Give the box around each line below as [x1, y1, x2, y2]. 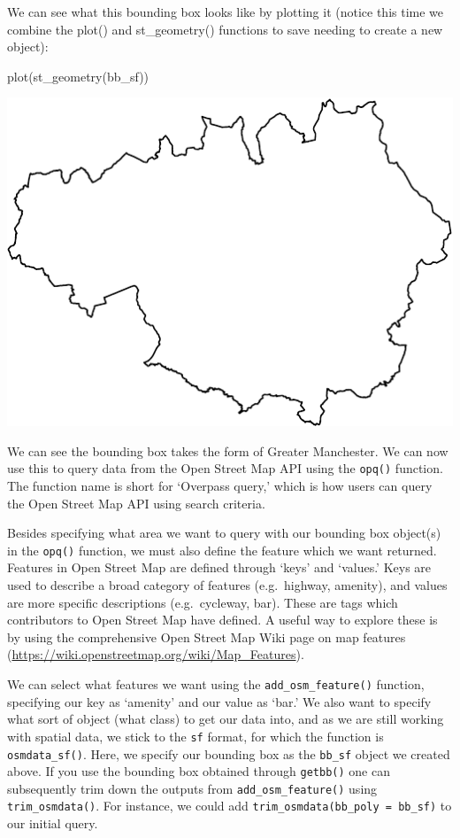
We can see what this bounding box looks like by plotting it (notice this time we [7, 3, 444, 20]
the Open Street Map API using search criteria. [7, 493, 265, 512]
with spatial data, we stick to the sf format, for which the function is [7, 726, 384, 745]
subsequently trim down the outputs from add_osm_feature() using [7, 779, 378, 797]
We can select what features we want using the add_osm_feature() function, [7, 675, 425, 693]
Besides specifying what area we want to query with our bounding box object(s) [7, 524, 441, 542]
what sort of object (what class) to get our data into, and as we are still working [7, 710, 444, 728]
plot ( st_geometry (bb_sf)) [7, 66, 149, 85]
